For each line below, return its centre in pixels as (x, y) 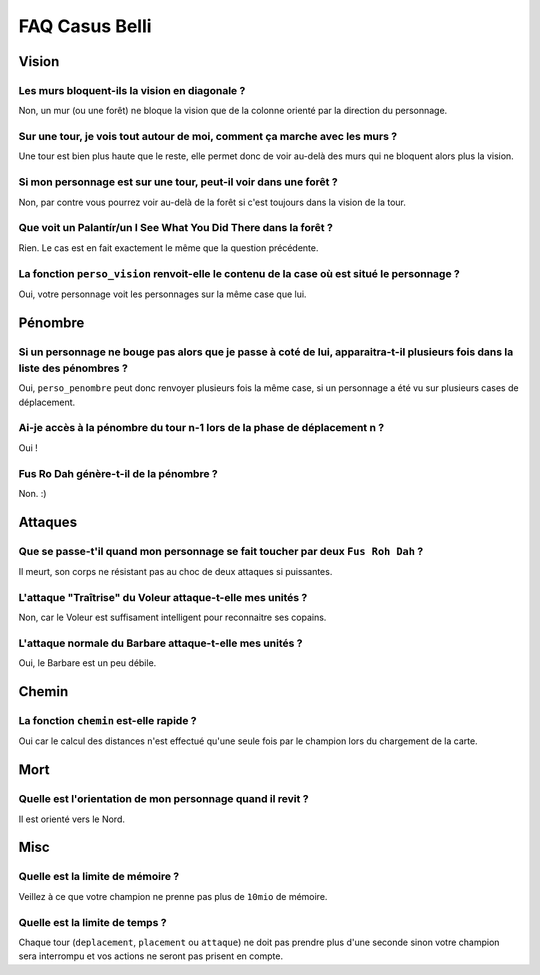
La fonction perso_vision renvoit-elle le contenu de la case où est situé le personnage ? (239, 273)
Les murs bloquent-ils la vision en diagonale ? (132, 90)
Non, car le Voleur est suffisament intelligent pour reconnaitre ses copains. (172, 617)
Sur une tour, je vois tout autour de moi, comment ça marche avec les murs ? (208, 137)
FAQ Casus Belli (85, 26)
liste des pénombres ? (73, 368)
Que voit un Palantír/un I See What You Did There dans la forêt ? (176, 228)
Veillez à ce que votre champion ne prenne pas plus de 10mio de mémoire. (173, 896)
